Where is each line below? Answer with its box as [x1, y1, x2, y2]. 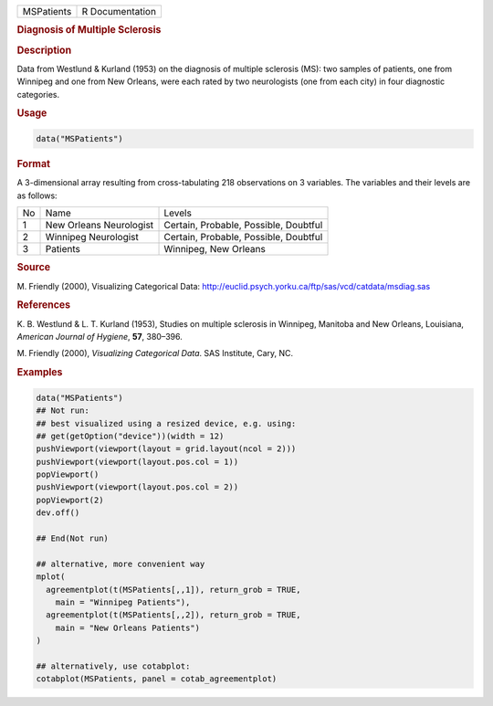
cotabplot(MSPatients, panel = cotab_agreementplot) [36, 674, 278, 684]
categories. [16, 89, 59, 100]
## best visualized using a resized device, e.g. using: [36, 418, 297, 428]
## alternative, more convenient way [36, 558, 205, 569]
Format [16, 157, 50, 170]
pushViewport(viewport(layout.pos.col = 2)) [36, 482, 239, 492]
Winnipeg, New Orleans [163, 242, 267, 255]
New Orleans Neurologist [45, 218, 154, 231]
